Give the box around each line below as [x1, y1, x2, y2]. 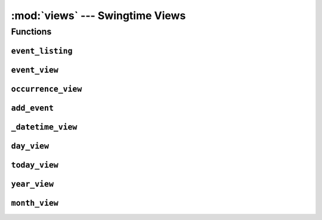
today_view [11, 160, 59, 170]
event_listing [11, 46, 73, 56]
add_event [11, 103, 54, 113]
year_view [11, 179, 54, 189]
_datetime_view [11, 122, 78, 132]
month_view [11, 198, 59, 208]
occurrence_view [11, 84, 82, 94]
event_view [11, 65, 59, 75]
